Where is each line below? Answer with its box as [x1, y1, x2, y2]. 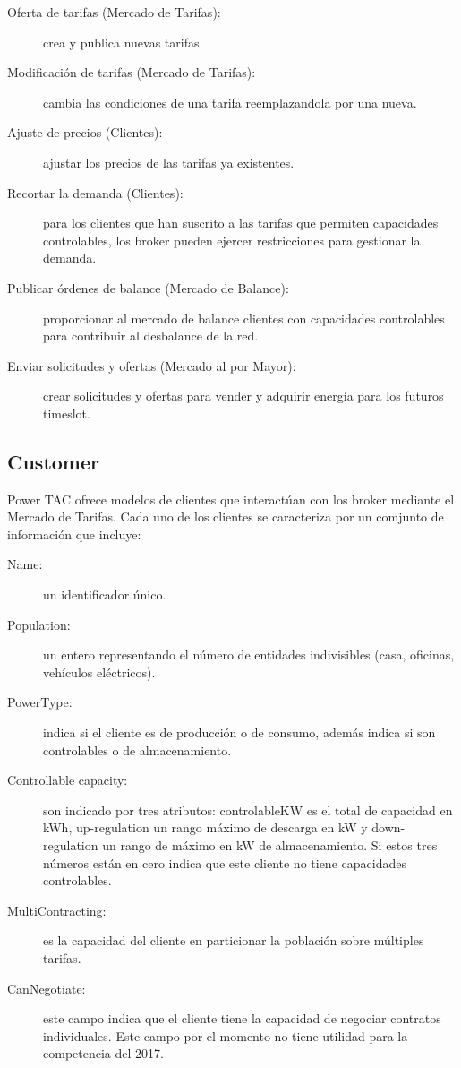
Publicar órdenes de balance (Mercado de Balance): [7, 278, 289, 297]
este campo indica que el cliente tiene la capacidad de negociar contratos [43, 1009, 441, 1028]
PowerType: [7, 693, 73, 711]
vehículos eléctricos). [43, 662, 156, 681]
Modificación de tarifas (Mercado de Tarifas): [7, 63, 256, 82]
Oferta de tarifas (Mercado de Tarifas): [7, 3, 221, 21]
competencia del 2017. [43, 1044, 164, 1063]
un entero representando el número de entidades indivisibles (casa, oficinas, [43, 645, 455, 664]
